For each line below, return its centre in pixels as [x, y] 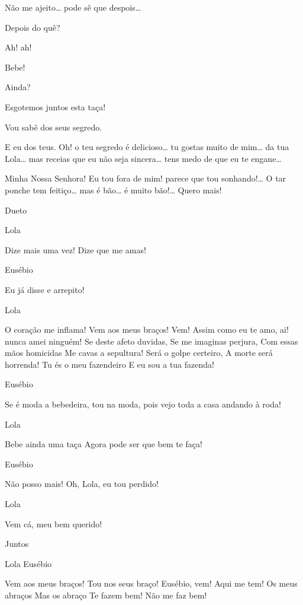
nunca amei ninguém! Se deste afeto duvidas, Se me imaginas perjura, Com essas [151, 341]
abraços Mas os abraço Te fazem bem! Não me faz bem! [106, 595]
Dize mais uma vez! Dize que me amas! [75, 249]
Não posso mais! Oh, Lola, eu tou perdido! [82, 484]
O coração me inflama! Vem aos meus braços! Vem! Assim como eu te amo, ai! [147, 329]
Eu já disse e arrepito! [45, 289]
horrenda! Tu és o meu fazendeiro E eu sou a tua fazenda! [109, 364]
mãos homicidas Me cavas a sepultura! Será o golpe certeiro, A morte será [139, 353]
